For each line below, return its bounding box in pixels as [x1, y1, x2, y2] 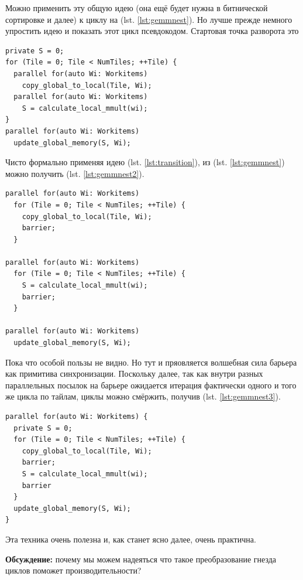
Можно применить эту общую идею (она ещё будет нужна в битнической [5, 2, 268, 13]
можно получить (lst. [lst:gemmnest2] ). [5, 167, 144, 179]
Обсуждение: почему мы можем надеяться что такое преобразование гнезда [5, 552, 277, 565]
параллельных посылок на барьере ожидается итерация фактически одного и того [5, 378, 297, 391]
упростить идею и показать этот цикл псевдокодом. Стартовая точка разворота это [5, 25, 299, 37]
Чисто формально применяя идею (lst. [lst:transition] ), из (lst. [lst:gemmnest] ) [5, 156, 285, 168]
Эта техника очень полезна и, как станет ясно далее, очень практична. [5, 533, 256, 545]
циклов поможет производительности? [5, 564, 142, 576]
